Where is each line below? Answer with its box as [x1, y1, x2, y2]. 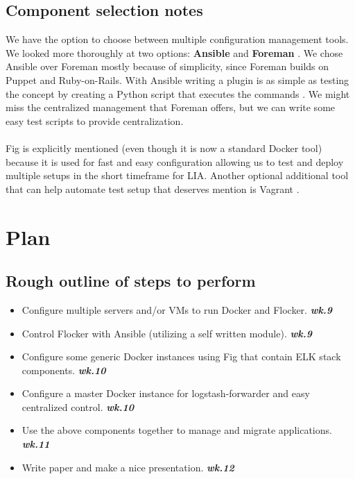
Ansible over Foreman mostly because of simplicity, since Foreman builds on [6, 59, 329, 74]
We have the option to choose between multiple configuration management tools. [6, 32, 349, 47]
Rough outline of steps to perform [6, 270, 256, 292]
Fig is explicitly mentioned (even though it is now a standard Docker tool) [6, 140, 322, 155]
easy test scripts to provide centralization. [6, 113, 184, 128]
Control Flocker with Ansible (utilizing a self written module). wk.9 [21, 326, 312, 340]
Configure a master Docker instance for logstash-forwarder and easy [21, 386, 310, 401]
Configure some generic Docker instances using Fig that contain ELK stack [21, 349, 341, 364]
